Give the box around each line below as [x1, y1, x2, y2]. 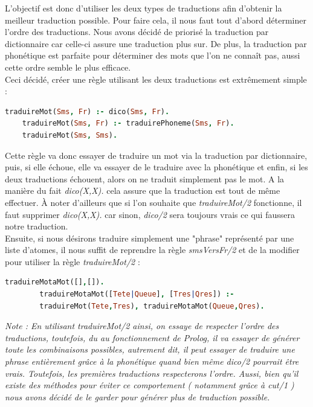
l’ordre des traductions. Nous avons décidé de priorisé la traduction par [5, 25, 269, 38]
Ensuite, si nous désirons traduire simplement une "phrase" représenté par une [5, 231, 294, 244]
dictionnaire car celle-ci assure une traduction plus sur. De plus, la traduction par [5, 37, 307, 50]
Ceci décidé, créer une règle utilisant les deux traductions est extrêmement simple [5, 72, 307, 85]
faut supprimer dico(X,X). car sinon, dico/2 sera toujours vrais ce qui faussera [5, 208, 295, 220]
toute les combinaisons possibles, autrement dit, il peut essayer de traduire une [5, 343, 295, 356]
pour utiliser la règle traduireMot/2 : [5, 255, 140, 268]
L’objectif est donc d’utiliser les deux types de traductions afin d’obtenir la [5, 2, 282, 14]
